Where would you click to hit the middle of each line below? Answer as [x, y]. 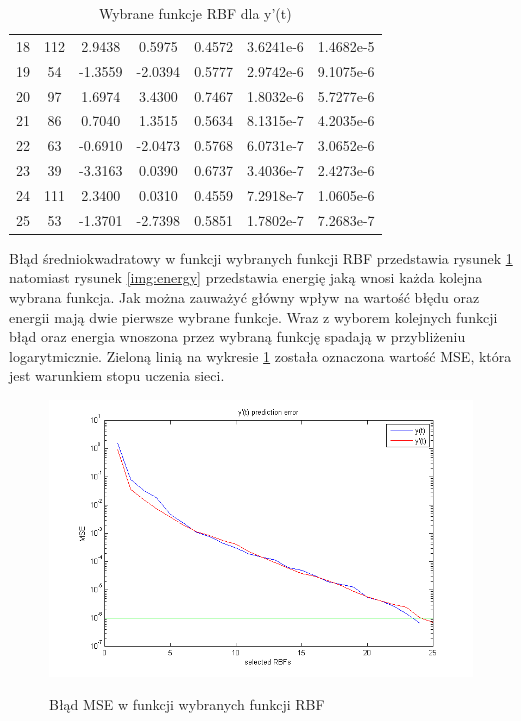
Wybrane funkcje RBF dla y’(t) [195, 13]
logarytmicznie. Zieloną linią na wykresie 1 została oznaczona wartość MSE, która [260, 355]
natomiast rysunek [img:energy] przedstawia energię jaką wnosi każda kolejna [246, 277]
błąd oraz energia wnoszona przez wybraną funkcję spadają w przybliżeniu [237, 336]
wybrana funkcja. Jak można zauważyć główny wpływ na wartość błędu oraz [244, 297]
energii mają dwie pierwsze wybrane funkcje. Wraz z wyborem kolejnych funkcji [253, 316]
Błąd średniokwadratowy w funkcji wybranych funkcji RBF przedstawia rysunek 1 [261, 257]
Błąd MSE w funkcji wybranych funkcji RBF [187, 704]
